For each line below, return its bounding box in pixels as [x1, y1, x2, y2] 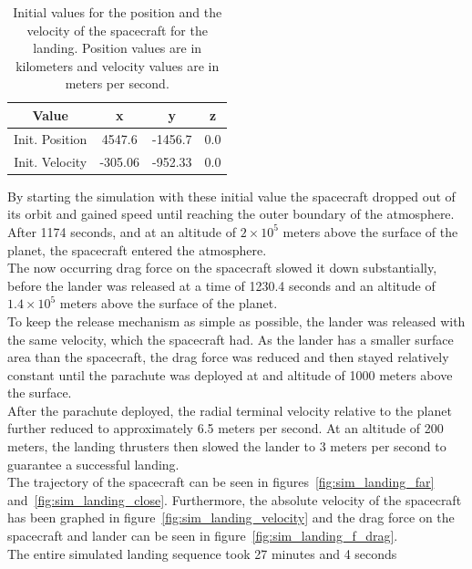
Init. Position [14, 129, 87, 148]
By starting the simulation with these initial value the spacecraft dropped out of [7, 186, 456, 205]
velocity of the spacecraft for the [26, 20, 208, 39]
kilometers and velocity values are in [15, 56, 220, 75]
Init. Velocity [14, 151, 87, 171]
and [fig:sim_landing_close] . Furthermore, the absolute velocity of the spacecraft [7, 490, 462, 509]
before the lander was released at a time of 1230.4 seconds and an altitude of [7, 275, 436, 295]
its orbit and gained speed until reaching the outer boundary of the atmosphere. [7, 204, 455, 223]
